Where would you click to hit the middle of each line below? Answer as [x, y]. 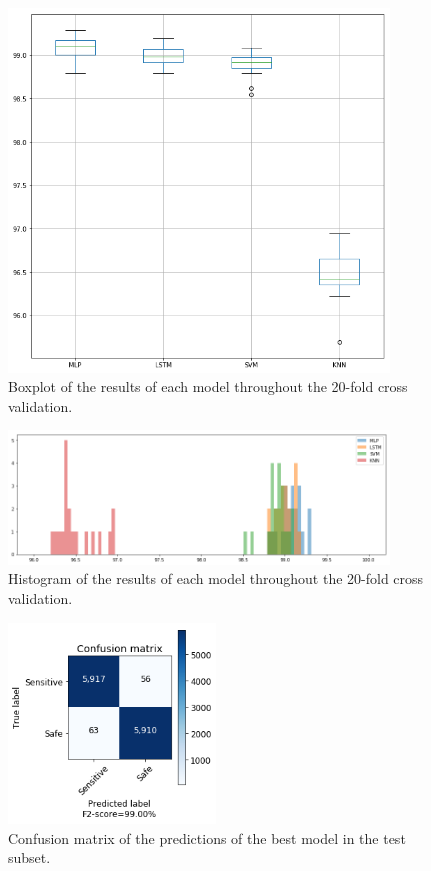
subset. [29, 857]
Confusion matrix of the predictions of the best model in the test [207, 837]
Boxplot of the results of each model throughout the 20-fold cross [208, 386]
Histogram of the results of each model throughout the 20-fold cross [216, 578]
